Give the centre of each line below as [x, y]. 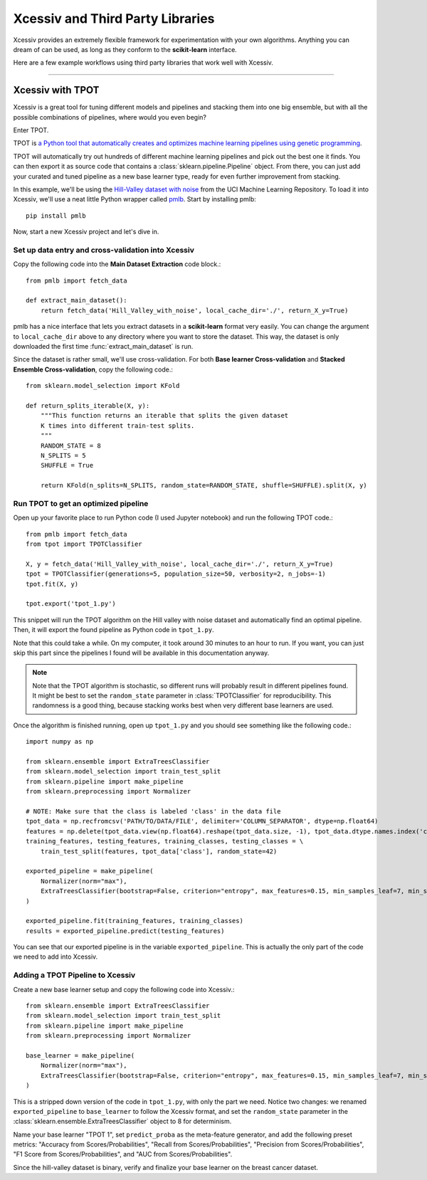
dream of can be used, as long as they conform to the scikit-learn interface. [125, 49]
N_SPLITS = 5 [63, 455]
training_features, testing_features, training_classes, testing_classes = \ [165, 841]
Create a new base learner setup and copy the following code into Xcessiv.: [124, 989]
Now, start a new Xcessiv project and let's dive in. [86, 232]
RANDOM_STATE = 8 [70, 446]
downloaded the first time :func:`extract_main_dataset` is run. [103, 347]
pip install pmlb [56, 216]
